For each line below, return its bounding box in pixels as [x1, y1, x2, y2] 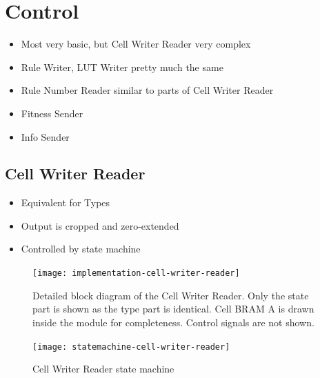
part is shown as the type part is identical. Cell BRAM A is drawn [32, 301, 314, 316]
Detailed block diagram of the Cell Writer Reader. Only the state [32, 288, 309, 302]
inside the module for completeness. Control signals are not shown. [32, 315, 314, 329]
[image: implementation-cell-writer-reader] [32, 268, 240, 279]
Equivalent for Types [21, 195, 110, 210]
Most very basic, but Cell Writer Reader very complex [21, 37, 251, 51]
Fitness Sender [21, 106, 83, 120]
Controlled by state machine [21, 241, 141, 256]
